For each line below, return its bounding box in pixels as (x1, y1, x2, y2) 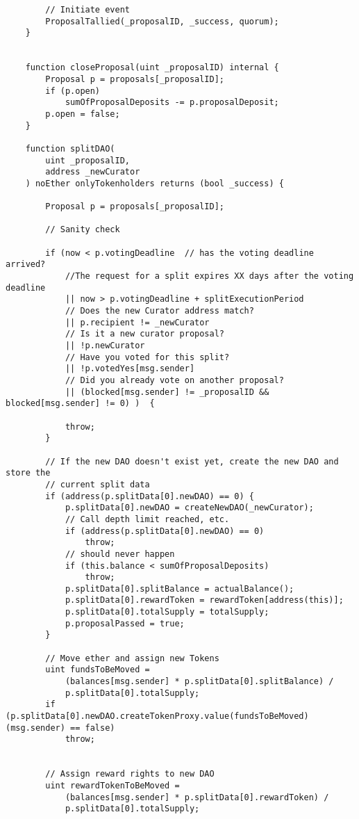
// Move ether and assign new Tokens (45, 653, 219, 663)
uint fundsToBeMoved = (45, 665, 150, 675)
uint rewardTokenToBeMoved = (45, 780, 180, 790)
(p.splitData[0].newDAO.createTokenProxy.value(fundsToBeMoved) (6, 711, 309, 722)
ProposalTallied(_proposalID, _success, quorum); (45, 16, 279, 26)
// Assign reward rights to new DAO (45, 769, 215, 779)
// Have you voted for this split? (65, 352, 230, 362)
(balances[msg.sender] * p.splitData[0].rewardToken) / (65, 792, 329, 802)
